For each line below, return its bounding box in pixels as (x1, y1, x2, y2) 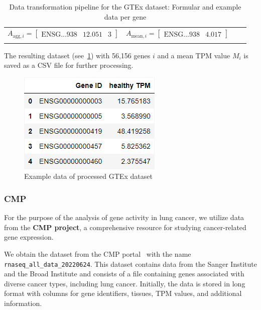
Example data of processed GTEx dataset (24, 171, 153, 181)
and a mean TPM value (157, 50, 230, 60)
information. (4, 298, 42, 308)
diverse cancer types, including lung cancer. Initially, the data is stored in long (4, 278, 245, 288)
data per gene (104, 11, 147, 22)
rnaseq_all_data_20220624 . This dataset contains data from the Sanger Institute (4, 258, 257, 269)
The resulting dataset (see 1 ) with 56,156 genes (4, 50, 151, 60)
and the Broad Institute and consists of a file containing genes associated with (4, 268, 244, 279)
